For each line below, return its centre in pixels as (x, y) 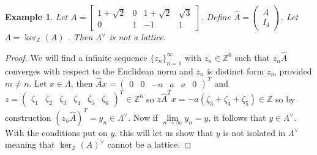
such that (252, 57)
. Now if (143, 117)
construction (28, 117)
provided (296, 70)
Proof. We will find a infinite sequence (76, 57)
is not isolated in (254, 132)
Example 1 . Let (36, 16)
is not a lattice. (138, 37)
